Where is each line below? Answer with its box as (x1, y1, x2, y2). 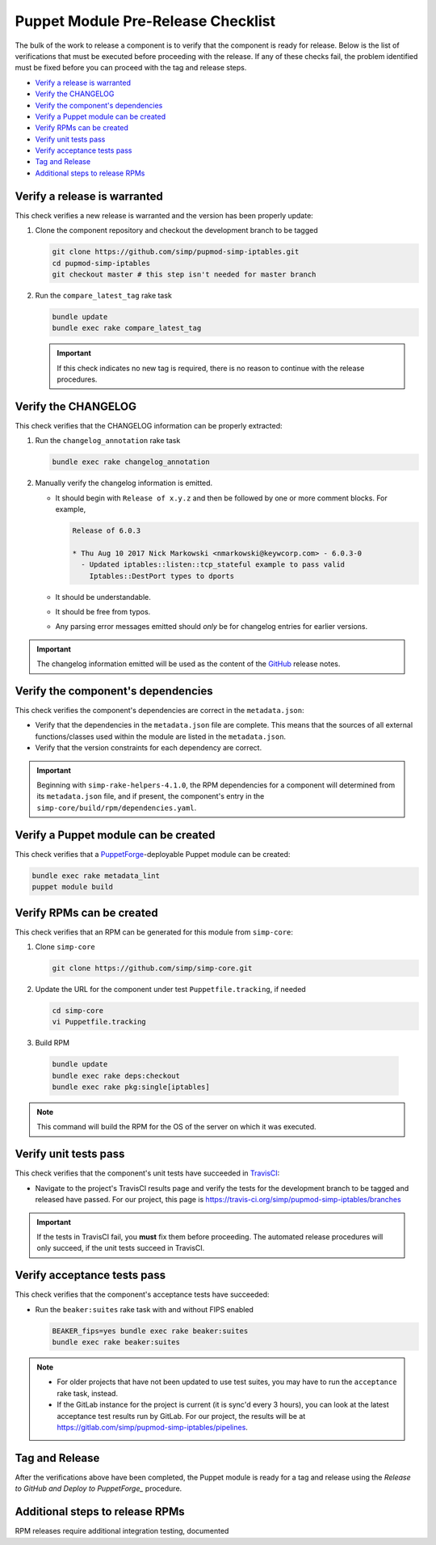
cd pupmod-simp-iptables (52, 259, 151, 268)
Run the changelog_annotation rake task (35, 436, 181, 445)
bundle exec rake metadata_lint (31, 871, 161, 880)
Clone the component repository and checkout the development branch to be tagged (35, 226, 318, 235)
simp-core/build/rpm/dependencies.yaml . (36, 803, 197, 813)
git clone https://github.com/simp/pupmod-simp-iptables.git (52, 247, 300, 256)
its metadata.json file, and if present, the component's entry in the (36, 791, 265, 801)
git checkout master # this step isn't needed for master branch (52, 269, 317, 279)
